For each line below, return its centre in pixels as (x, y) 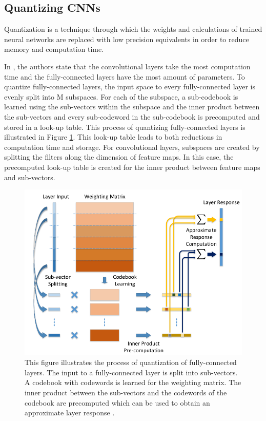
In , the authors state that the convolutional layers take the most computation (127, 66)
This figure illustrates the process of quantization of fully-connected (131, 362)
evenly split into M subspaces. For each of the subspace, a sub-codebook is (121, 96)
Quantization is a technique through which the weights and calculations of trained (133, 29)
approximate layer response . (70, 413)
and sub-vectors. (30, 177)
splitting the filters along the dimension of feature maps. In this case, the (119, 157)
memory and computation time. (54, 49)
